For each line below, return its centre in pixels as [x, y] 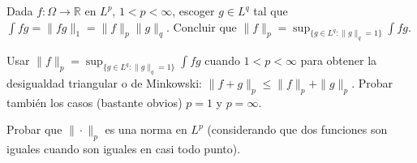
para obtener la [339, 60]
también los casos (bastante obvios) [95, 102]
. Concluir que [202, 26]
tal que [271, 11]
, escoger [193, 11]
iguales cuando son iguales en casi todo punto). [124, 149]
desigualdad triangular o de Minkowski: [104, 83]
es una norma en [146, 129]
